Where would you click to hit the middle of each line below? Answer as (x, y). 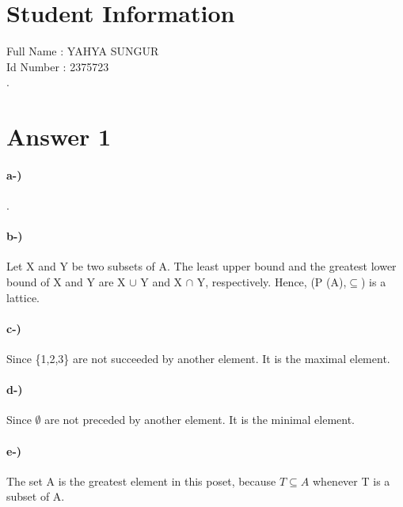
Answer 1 (59, 136)
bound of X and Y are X (66, 282)
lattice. (23, 297)
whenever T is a (351, 481)
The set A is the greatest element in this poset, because (141, 481)
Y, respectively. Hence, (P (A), (272, 282)
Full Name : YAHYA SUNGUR (83, 51)
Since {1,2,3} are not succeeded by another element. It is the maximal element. (198, 359)
